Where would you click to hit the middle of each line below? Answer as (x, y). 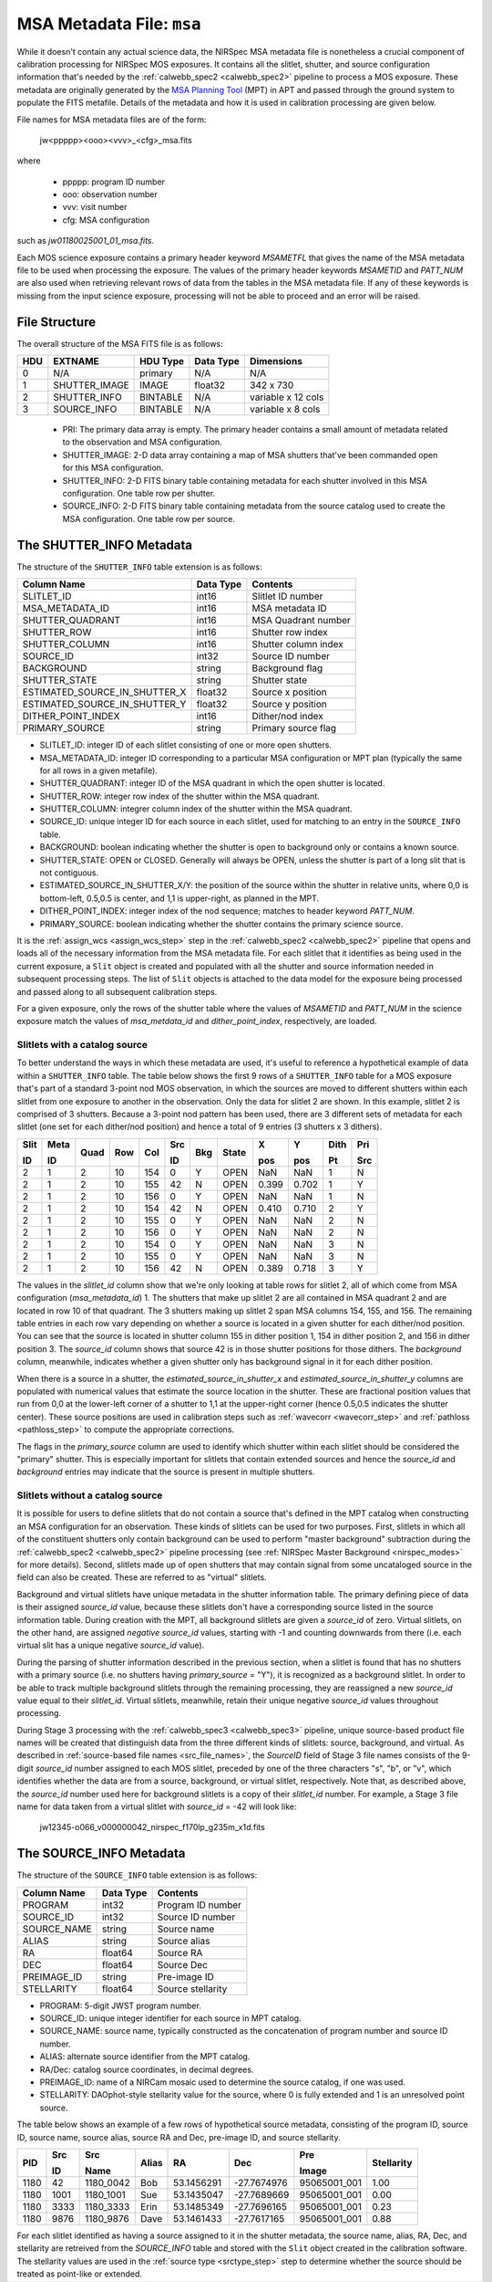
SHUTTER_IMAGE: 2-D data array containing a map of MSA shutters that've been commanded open (250, 455)
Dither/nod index (287, 717)
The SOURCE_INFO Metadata (101, 1853)
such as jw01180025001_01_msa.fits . (86, 241)
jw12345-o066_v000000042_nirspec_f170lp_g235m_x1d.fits (153, 1827)
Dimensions (276, 361)
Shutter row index (290, 633)
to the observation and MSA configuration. (142, 442)
